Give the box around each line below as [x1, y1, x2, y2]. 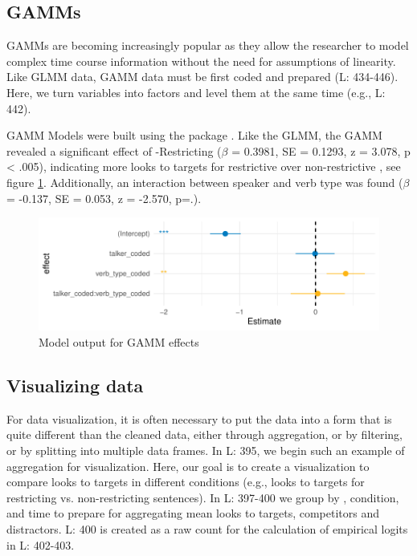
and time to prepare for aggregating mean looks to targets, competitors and [6, 505, 380, 522]
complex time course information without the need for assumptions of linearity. [6, 52, 396, 69]
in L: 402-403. [6, 536, 75, 553]
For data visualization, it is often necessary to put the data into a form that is [6, 410, 392, 427]
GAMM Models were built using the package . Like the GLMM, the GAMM [6, 127, 382, 144]
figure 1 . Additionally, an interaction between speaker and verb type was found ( [6, 173, 403, 190]
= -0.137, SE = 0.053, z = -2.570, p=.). [6, 189, 202, 206]
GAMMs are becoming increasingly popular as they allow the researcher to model [6, 37, 409, 54]
